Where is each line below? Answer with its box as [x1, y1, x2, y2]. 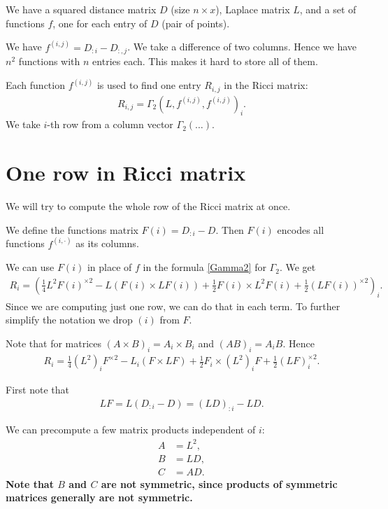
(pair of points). [161, 15, 230, 30]
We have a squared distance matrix [6, 2, 157, 16]
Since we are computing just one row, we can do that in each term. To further [6, 298, 340, 313]
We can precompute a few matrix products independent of [6, 422, 256, 437]
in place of [87, 260, 132, 274]
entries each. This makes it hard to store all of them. [92, 54, 318, 69]
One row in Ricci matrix [6, 158, 246, 187]
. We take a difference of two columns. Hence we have [127, 39, 357, 54]
